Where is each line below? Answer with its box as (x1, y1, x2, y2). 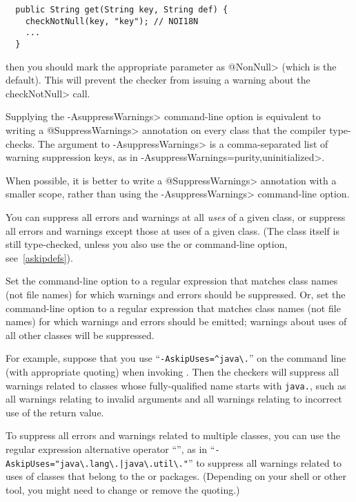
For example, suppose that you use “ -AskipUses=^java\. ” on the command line (6, 351, 346, 365)
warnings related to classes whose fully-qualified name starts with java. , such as (6, 378, 346, 392)
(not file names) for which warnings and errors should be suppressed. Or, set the (6, 287, 346, 301)
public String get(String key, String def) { (15, 5, 228, 15)
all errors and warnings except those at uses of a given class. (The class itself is (6, 223, 339, 238)
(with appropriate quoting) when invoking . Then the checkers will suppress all (6, 364, 339, 378)
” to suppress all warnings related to (188, 455, 342, 470)
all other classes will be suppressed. (6, 327, 155, 342)
